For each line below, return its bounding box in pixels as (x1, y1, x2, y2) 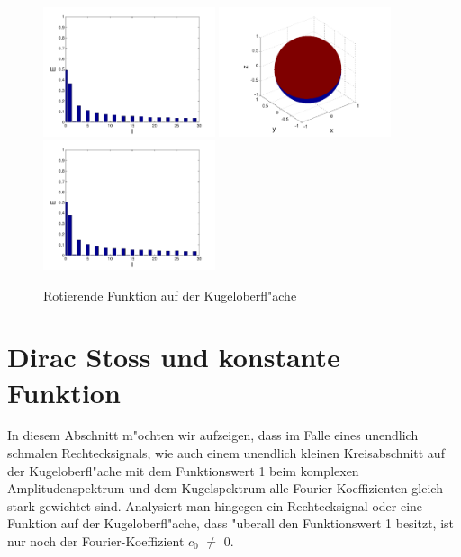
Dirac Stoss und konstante (7, 338, 340, 375)
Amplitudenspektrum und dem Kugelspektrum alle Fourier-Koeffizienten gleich (7, 479, 443, 498)
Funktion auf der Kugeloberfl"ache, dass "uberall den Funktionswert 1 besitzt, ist (7, 514, 455, 533)
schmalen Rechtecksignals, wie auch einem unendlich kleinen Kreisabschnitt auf (7, 444, 445, 463)
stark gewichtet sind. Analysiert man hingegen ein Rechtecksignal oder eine (7, 496, 423, 515)
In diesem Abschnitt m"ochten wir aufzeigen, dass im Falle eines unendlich (7, 426, 419, 445)
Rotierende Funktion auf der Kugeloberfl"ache (43, 285, 297, 304)
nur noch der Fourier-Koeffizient (7, 532, 185, 551)
